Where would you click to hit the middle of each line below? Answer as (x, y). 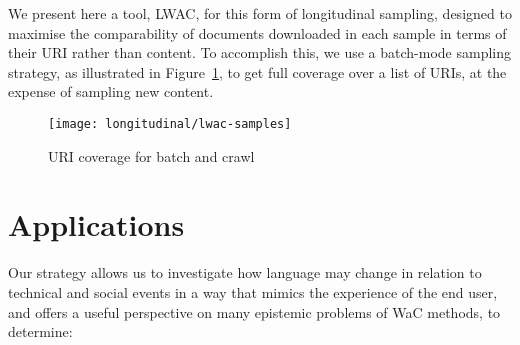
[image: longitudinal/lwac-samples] (170, 123)
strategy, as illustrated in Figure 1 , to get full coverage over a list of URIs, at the (257, 71)
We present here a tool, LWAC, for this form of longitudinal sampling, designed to (260, 13)
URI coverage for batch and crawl (151, 155)
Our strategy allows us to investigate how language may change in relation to (245, 272)
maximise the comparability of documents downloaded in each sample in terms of (257, 32)
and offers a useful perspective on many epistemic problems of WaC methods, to (254, 311)
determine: (40, 331)
